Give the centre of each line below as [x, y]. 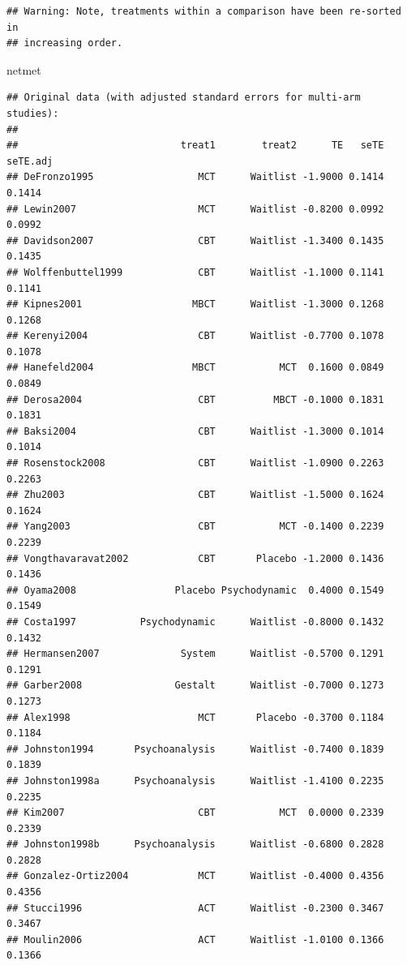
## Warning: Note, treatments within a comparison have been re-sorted [204, 11]
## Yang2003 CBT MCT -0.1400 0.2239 [195, 527]
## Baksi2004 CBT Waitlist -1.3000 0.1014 [195, 431]
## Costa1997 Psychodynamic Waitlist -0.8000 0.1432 [195, 622]
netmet [24, 69]
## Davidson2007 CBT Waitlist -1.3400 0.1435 [195, 240]
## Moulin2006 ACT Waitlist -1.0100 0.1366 [195, 939]
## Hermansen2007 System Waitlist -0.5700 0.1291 [195, 654]
